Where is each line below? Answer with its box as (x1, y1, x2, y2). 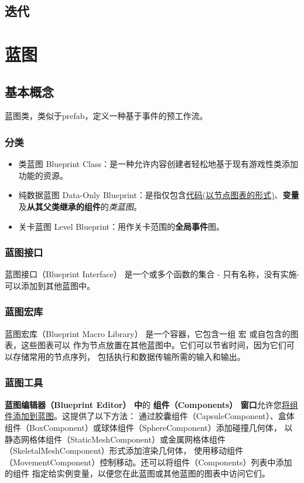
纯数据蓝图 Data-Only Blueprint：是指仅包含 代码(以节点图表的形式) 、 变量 (18, 189, 299, 201)
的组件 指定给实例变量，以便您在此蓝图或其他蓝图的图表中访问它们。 (5, 467, 270, 479)
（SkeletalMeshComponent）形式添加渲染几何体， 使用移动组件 (5, 444, 244, 457)
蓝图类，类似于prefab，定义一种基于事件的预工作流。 (5, 110, 208, 122)
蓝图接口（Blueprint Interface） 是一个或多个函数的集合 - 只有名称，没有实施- (5, 268, 300, 280)
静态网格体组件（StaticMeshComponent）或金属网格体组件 (5, 433, 226, 445)
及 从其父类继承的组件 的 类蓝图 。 (18, 200, 142, 212)
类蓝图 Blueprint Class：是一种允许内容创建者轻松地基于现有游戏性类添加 (18, 158, 298, 170)
